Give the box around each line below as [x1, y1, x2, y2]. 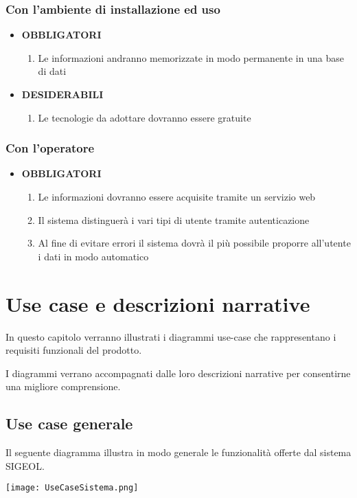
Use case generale [5, 413, 133, 434]
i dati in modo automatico [38, 249, 149, 263]
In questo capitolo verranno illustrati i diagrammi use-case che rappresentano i [5, 329, 336, 343]
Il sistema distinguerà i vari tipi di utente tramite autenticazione [38, 212, 310, 227]
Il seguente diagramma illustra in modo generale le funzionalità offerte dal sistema [5, 445, 352, 460]
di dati [38, 64, 67, 78]
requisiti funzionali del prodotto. [5, 343, 142, 357]
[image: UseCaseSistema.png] [5, 483, 139, 493]
